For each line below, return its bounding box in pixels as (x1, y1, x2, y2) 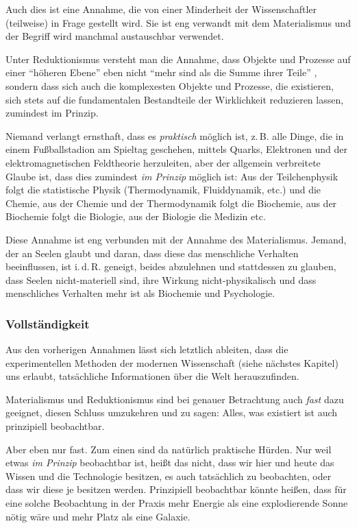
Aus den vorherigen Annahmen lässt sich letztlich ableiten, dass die (5, 342, 288, 357)
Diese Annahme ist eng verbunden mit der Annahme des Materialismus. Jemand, (5, 232, 347, 246)
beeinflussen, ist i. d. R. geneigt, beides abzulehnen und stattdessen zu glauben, (5, 259, 336, 274)
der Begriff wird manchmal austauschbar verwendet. (5, 29, 224, 43)
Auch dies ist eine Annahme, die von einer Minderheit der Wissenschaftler (5, 2, 317, 16)
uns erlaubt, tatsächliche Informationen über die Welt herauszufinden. (5, 369, 299, 383)
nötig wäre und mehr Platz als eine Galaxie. (5, 509, 190, 523)
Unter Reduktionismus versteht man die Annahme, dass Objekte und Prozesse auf (5, 51, 351, 66)
